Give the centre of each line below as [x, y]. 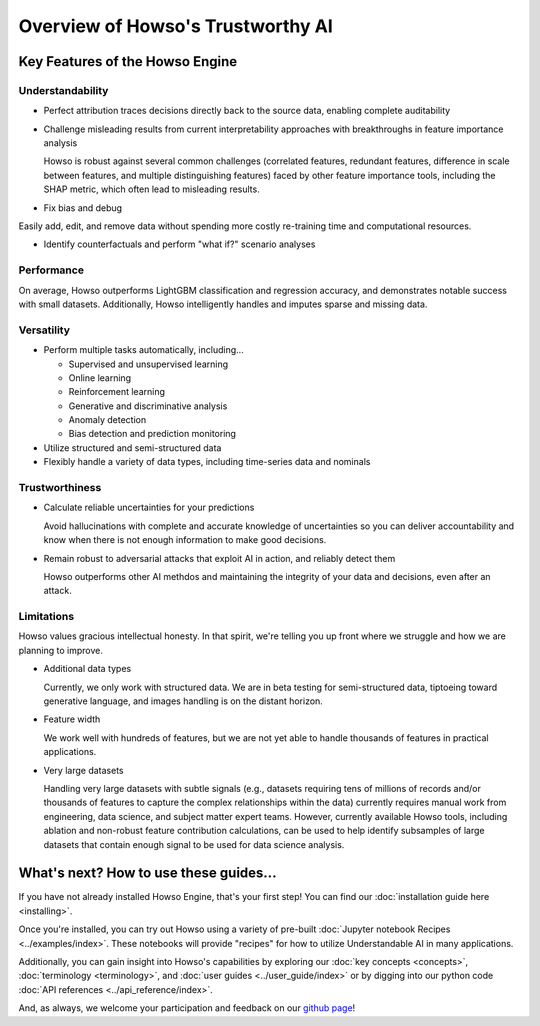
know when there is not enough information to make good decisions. [185, 540]
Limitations [46, 617]
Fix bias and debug [83, 207]
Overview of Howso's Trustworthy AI [176, 26]
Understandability [63, 90]
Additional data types [87, 669]
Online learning [100, 377]
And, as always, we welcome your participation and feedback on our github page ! [187, 1008]
